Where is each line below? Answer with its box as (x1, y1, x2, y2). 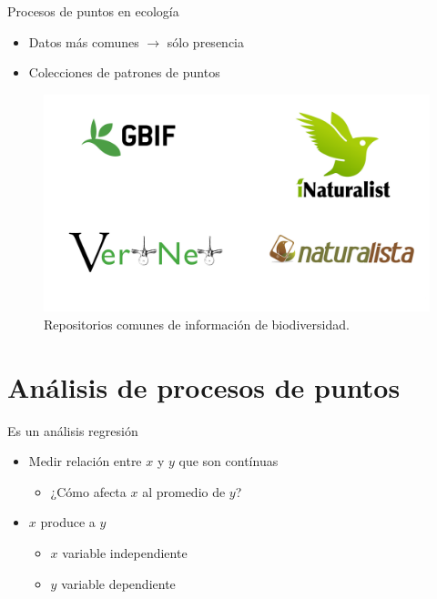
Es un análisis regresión (7, 421, 138, 440)
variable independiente (62, 543, 188, 562)
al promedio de (142, 482, 226, 501)
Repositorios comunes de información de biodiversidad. (44, 314, 350, 333)
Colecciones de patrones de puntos (28, 63, 220, 82)
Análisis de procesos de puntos (7, 368, 401, 405)
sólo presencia (167, 32, 244, 51)
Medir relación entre (28, 452, 142, 471)
